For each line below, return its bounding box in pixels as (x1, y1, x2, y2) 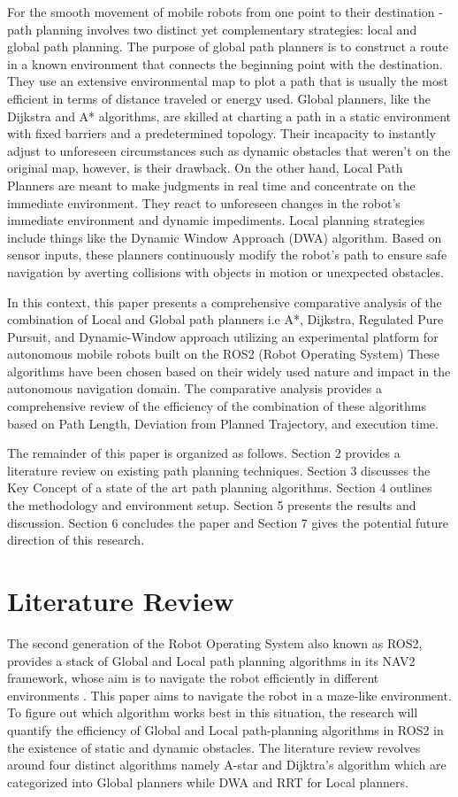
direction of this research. (7, 530, 145, 549)
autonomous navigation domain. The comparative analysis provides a (7, 379, 382, 398)
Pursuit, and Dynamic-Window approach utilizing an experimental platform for (7, 327, 439, 345)
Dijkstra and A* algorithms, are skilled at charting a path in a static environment (7, 106, 451, 125)
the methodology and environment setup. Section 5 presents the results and (7, 496, 416, 515)
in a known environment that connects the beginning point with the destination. (7, 54, 443, 73)
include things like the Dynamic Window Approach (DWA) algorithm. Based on (7, 228, 442, 246)
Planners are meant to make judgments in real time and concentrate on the (7, 175, 416, 194)
